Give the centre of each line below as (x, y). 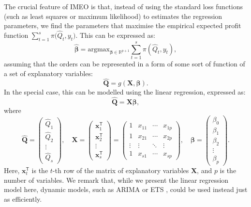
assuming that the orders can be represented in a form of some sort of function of (125, 63)
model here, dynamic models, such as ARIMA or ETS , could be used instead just (126, 189)
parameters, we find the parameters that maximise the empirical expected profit (123, 25)
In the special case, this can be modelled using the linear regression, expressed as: (125, 92)
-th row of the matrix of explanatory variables (121, 170)
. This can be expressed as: (115, 35)
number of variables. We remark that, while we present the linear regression (116, 180)
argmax (99, 49)
